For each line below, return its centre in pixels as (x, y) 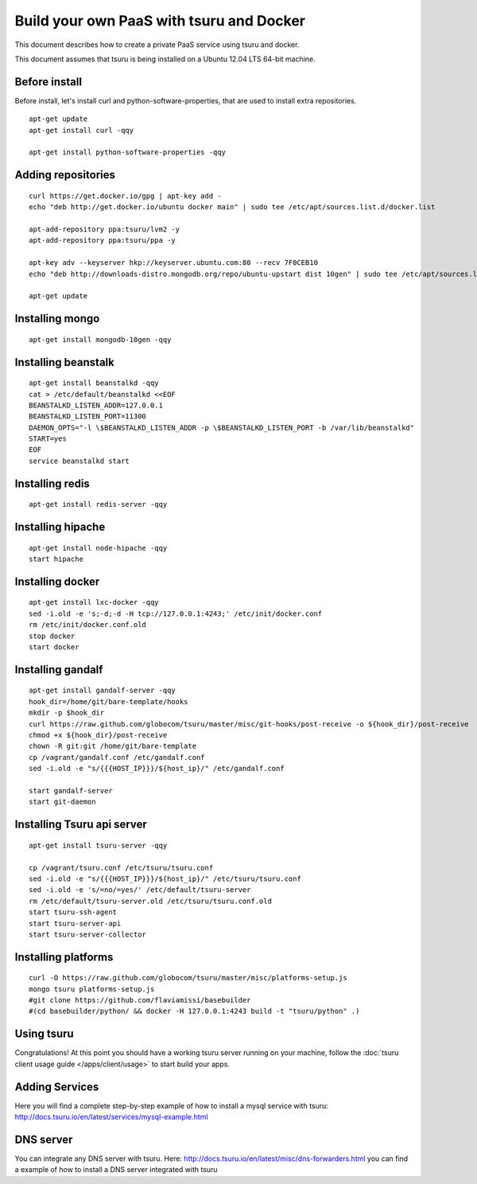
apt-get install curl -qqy (81, 130)
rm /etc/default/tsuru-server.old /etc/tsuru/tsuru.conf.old (150, 901)
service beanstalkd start (79, 461)
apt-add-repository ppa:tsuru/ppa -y (103, 240)
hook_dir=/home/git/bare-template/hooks (109, 701)
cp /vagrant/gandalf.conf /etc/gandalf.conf (117, 757)
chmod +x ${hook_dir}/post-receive (98, 735)
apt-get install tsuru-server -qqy (98, 845)
